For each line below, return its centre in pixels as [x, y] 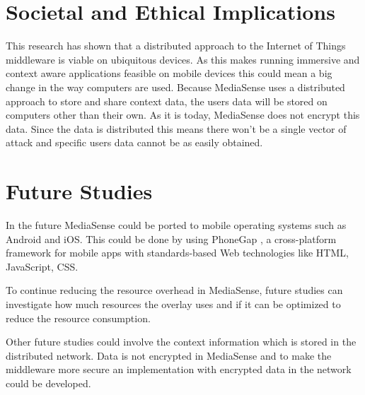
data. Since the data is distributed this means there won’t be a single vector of [176, 128]
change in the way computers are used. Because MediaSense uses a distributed [175, 87]
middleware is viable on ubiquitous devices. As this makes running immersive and [183, 59]
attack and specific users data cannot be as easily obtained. [134, 142]
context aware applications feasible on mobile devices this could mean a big [169, 73]
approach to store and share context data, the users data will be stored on [167, 101]
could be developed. [48, 383]
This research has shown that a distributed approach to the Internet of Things [176, 46]
